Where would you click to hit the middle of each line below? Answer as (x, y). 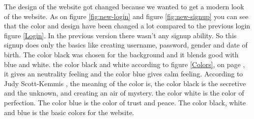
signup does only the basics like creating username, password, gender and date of (126, 45)
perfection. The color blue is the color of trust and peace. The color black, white (125, 102)
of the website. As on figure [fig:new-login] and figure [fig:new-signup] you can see (126, 16)
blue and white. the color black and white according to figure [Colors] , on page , (125, 64)
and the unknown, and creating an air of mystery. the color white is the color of (124, 93)
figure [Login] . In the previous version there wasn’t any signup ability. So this (120, 35)
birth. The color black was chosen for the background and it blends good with (121, 54)
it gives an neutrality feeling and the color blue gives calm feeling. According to (124, 74)
